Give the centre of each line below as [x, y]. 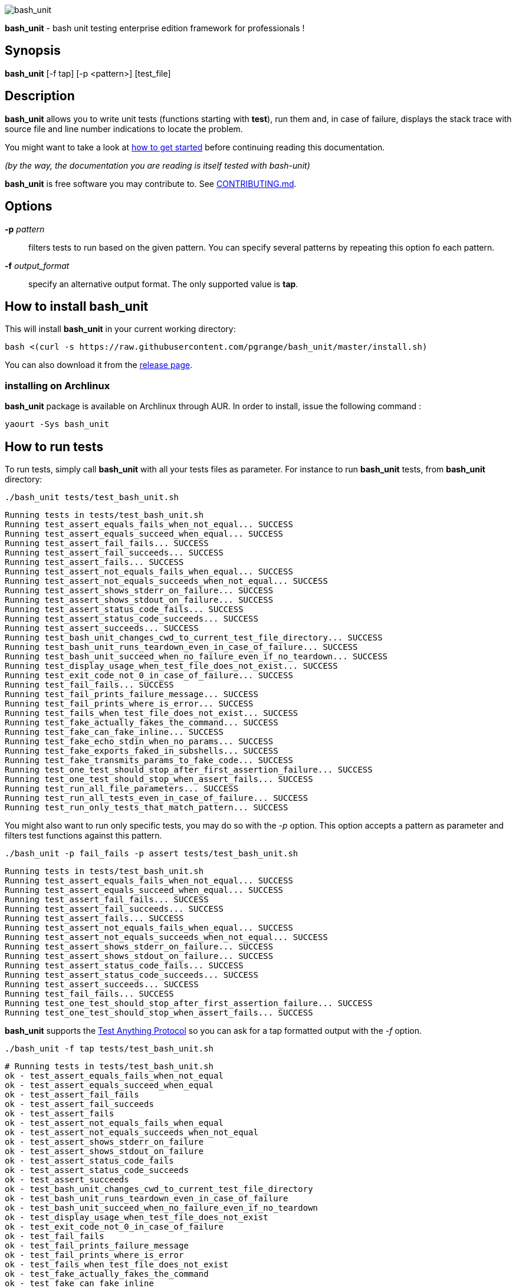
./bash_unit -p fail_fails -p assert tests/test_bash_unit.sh [152, 853]
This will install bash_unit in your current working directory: [120, 329]
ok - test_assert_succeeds [67, 1179]
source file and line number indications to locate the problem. [124, 129]
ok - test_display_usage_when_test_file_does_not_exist [137, 1217]
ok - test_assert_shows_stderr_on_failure [104, 1141]
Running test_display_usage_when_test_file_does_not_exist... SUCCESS [171, 666]
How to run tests [54, 446]
